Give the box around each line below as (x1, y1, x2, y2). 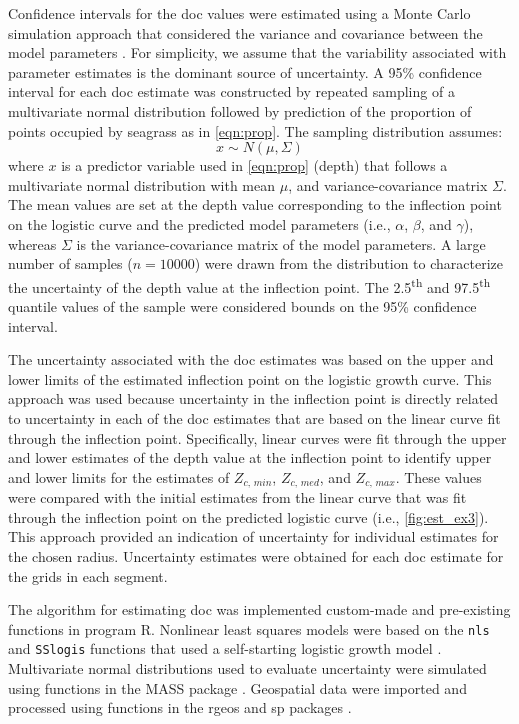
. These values (395, 466, 482, 487)
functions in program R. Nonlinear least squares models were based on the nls (8, 618, 490, 639)
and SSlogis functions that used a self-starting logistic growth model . (8, 638, 442, 659)
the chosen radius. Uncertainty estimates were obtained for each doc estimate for (8, 545, 504, 566)
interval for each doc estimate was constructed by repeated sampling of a (8, 81, 455, 102)
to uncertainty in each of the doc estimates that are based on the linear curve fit (8, 407, 501, 428)
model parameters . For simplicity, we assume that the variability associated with (8, 42, 507, 63)
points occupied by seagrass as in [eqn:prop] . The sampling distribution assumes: (8, 120, 503, 141)
